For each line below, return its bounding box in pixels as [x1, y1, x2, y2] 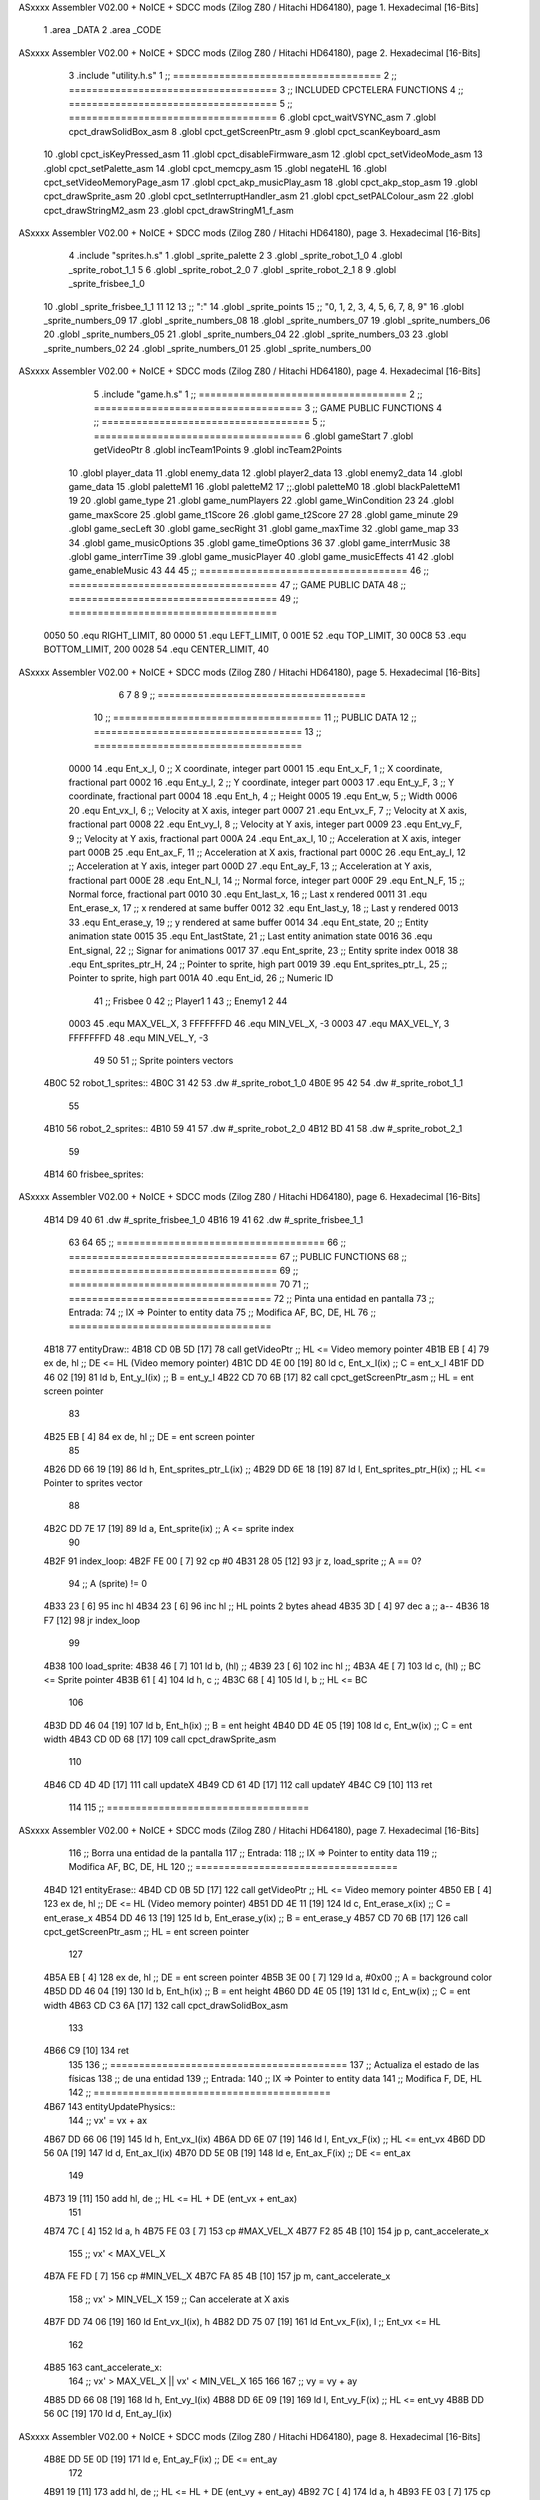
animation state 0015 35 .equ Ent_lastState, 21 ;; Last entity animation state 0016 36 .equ [68, 930, 433, 942]
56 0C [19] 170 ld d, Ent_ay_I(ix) [43, 2408, 172, 2420]
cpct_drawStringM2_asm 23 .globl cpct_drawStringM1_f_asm [43, 204, 294, 216]
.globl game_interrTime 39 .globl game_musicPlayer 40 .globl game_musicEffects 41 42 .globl [68, 550, 454, 562]
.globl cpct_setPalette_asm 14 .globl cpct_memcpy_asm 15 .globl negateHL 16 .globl [43, 162, 387, 174]
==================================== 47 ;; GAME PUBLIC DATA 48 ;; [68, 578, 407, 590]
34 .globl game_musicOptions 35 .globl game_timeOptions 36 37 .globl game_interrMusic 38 [68, 536, 451, 549]
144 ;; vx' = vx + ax [68, 2115, 148, 2127]
